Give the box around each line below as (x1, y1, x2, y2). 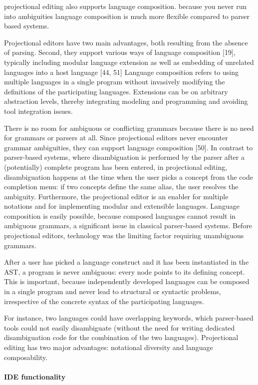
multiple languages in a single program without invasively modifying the (4, 76, 225, 87)
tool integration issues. (4, 105, 73, 116)
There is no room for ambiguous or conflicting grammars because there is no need (4, 122, 254, 133)
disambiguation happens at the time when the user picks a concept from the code (4, 171, 253, 182)
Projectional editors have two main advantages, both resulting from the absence (4, 37, 248, 47)
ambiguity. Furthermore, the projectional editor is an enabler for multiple (4, 191, 229, 201)
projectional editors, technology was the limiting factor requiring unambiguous (4, 230, 244, 241)
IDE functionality (4, 371, 66, 382)
